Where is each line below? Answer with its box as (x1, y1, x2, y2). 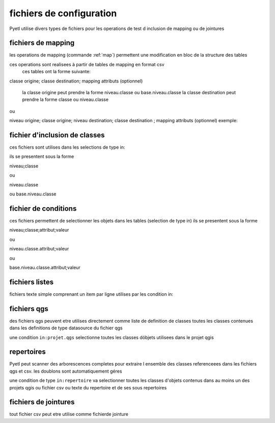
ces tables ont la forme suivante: (22, 69, 91, 75)
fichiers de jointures (9, 398, 75, 407)
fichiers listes (9, 277, 54, 286)
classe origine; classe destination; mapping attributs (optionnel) (9, 78, 143, 84)
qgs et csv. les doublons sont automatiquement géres (9, 368, 122, 374)
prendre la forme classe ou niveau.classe (22, 97, 109, 103)
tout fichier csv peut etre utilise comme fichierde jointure (9, 411, 129, 417)
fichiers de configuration (9, 8, 117, 19)
